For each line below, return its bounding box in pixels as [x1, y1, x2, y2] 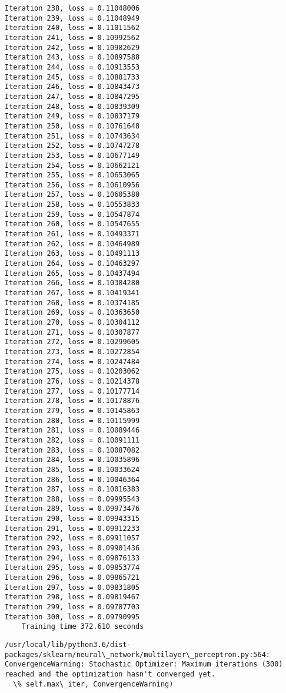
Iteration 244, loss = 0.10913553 [5, 62, 140, 71]
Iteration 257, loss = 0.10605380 [5, 190, 140, 199]
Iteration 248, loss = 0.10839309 [5, 102, 140, 111]
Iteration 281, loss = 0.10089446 [5, 426, 140, 435]
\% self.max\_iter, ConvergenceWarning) [13, 679, 174, 688]
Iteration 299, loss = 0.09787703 [5, 603, 140, 612]
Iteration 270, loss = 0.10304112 [5, 318, 140, 326]
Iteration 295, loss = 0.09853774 [5, 563, 140, 572]
